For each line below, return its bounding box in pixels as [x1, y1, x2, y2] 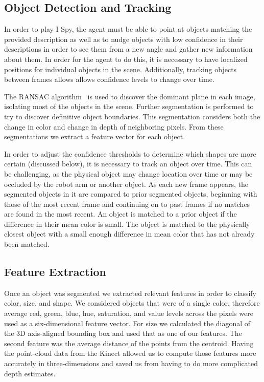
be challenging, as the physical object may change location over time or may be [4, 168, 253, 179]
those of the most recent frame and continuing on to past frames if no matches [4, 198, 250, 209]
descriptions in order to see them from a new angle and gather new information [4, 44, 253, 54]
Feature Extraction [4, 264, 106, 280]
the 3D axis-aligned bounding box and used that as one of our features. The [4, 328, 242, 338]
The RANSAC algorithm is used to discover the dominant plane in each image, [4, 91, 255, 101]
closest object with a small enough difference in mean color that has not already [4, 228, 255, 239]
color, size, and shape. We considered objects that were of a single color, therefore [4, 298, 260, 308]
